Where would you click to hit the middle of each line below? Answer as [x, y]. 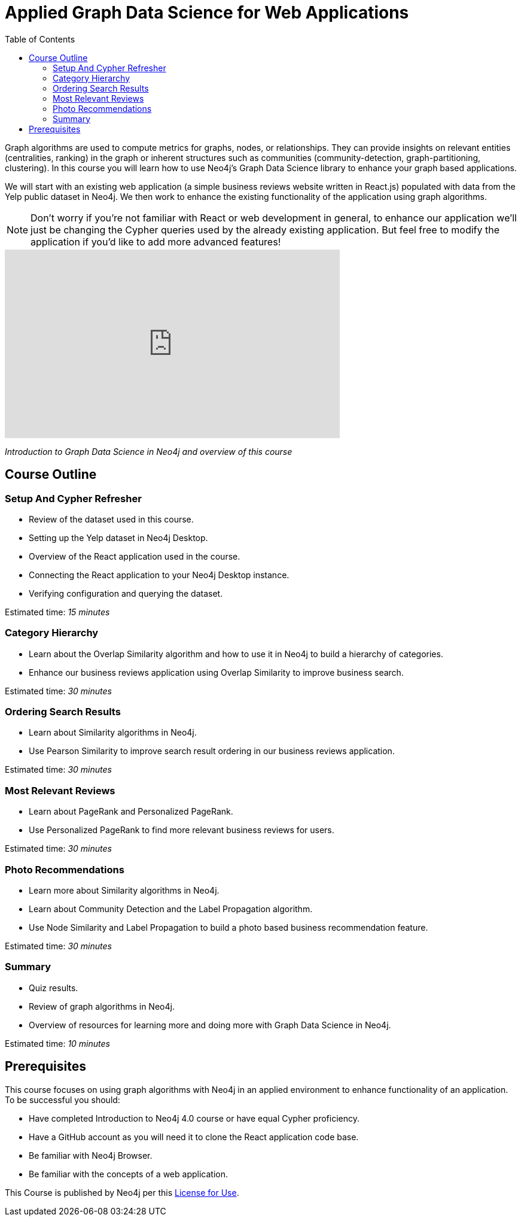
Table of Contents [40, 39]
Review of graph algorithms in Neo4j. [102, 1006]
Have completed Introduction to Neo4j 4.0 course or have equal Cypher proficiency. [194, 1118]
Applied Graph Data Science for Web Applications [207, 13]
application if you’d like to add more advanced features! [156, 242]
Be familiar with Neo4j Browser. [91, 1155]
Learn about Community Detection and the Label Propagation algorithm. [171, 909]
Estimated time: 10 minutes [57, 1043]
